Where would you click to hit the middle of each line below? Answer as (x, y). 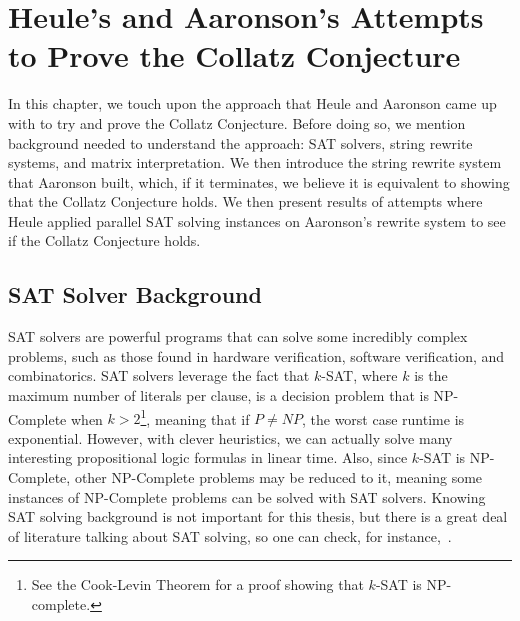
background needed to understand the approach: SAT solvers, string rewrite (240, 142)
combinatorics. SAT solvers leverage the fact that (159, 375)
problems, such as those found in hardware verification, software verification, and (256, 355)
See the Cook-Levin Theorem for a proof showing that (197, 584)
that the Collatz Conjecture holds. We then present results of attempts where (245, 201)
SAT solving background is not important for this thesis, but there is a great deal (258, 516)
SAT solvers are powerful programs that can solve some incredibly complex (238, 336)
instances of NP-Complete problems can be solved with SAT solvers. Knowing (247, 496)
